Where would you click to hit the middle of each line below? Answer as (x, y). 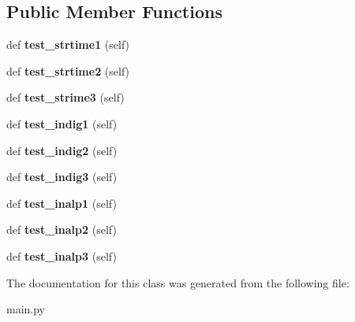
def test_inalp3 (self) (62, 255)
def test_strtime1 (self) (68, 44)
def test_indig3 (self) (62, 177)
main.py (26, 309)
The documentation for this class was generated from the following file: (178, 282)
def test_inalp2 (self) (62, 229)
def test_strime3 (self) (65, 97)
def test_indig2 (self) (62, 150)
